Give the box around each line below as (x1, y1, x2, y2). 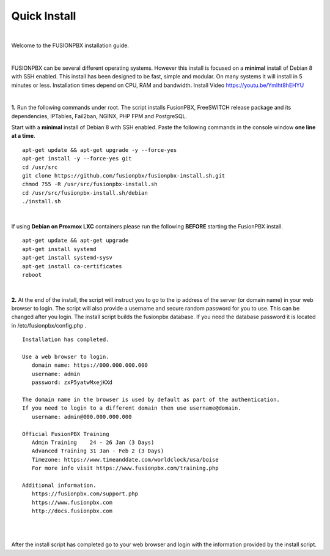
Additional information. (22, 481, 97, 489)
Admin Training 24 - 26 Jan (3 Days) (31, 438, 155, 446)
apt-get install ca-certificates (22, 263, 122, 269)
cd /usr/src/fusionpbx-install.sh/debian (22, 189, 148, 196)
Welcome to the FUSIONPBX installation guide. (11, 42, 130, 49)
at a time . (11, 132, 36, 140)
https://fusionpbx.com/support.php (31, 490, 139, 497)
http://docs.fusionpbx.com (31, 508, 113, 514)
